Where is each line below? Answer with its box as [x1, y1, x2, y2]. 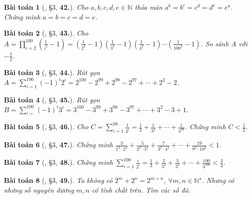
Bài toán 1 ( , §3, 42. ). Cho [4, 2, 89, 12]
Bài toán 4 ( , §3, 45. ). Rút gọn [4, 94, 100, 104]
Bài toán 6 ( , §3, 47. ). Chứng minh [4, 139, 113, 150]
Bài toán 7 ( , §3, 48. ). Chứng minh [4, 157, 113, 167]
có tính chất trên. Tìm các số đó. [91, 184, 191, 195]
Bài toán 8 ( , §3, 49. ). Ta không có [4, 175, 113, 185]
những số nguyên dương [4, 184, 74, 195]
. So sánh [200, 38, 229, 48]
